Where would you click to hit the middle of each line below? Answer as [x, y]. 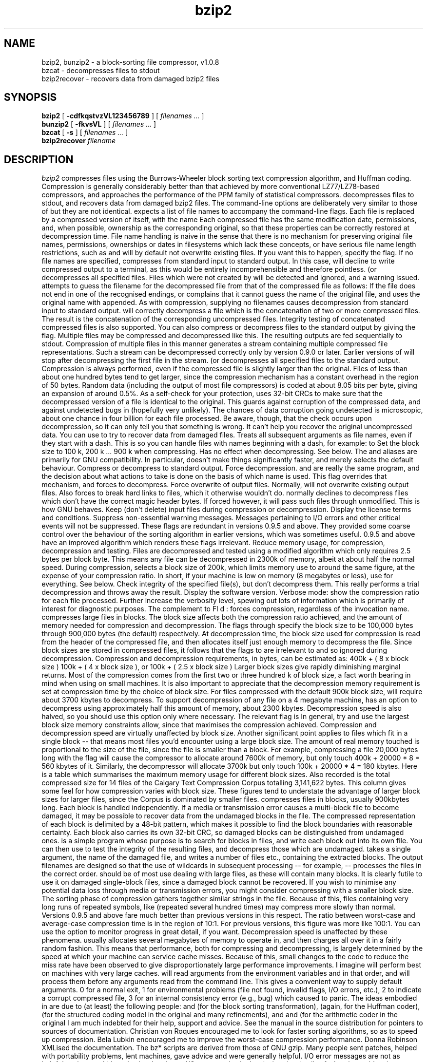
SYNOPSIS [30, 97]
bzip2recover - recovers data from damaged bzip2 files [130, 78]
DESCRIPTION [39, 159]
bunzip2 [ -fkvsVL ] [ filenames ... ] [99, 124]
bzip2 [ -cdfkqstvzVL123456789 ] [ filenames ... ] [123, 116]
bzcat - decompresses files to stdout [101, 70]
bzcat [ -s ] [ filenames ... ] [85, 133]
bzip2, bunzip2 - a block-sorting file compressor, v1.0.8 [130, 62]
